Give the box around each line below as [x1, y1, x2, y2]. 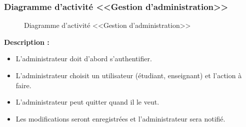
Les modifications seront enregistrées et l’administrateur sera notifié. [15, 113, 225, 124]
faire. [15, 80, 31, 90]
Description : [4, 36, 49, 47]
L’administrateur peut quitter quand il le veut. [15, 97, 159, 107]
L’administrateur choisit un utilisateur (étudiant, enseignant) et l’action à [15, 70, 242, 80]
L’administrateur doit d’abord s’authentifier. [15, 53, 152, 64]
